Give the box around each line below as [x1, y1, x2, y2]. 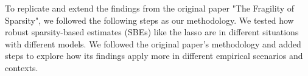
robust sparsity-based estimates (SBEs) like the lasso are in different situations [5, 26, 299, 38]
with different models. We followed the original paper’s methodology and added [5, 37, 301, 50]
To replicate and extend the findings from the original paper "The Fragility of [5, 2, 295, 14]
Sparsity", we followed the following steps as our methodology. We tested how [5, 13, 294, 26]
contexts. [5, 61, 38, 74]
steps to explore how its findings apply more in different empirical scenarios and [5, 49, 303, 62]
